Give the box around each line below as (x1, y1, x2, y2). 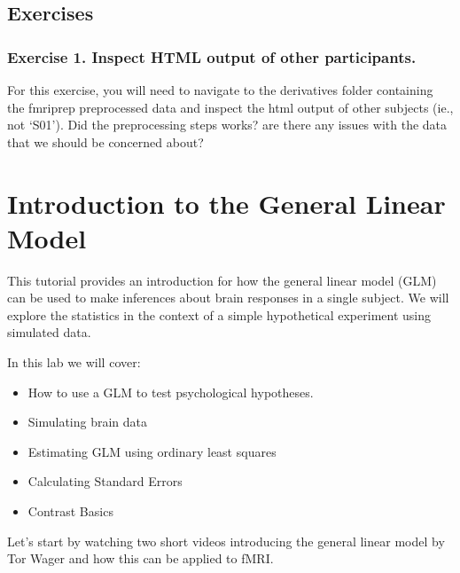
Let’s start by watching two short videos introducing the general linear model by (7, 531, 445, 550)
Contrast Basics (27, 502, 113, 521)
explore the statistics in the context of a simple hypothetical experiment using (7, 305, 432, 324)
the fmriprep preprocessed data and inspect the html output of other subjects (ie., (7, 98, 454, 116)
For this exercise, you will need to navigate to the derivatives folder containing (7, 81, 433, 98)
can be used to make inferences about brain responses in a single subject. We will (7, 288, 449, 307)
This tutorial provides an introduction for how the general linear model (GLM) (7, 271, 437, 289)
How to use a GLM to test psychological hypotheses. (27, 382, 314, 401)
